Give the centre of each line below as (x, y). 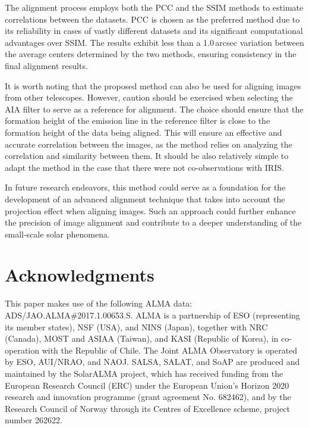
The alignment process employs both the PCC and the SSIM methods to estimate (154, 7)
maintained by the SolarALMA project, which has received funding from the (144, 373)
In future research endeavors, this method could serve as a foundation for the (145, 187)
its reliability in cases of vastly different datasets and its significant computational (154, 31)
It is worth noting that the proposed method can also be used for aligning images (153, 85)
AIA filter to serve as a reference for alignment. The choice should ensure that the (154, 109)
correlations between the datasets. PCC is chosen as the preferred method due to (152, 19)
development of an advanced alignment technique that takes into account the (145, 199)
